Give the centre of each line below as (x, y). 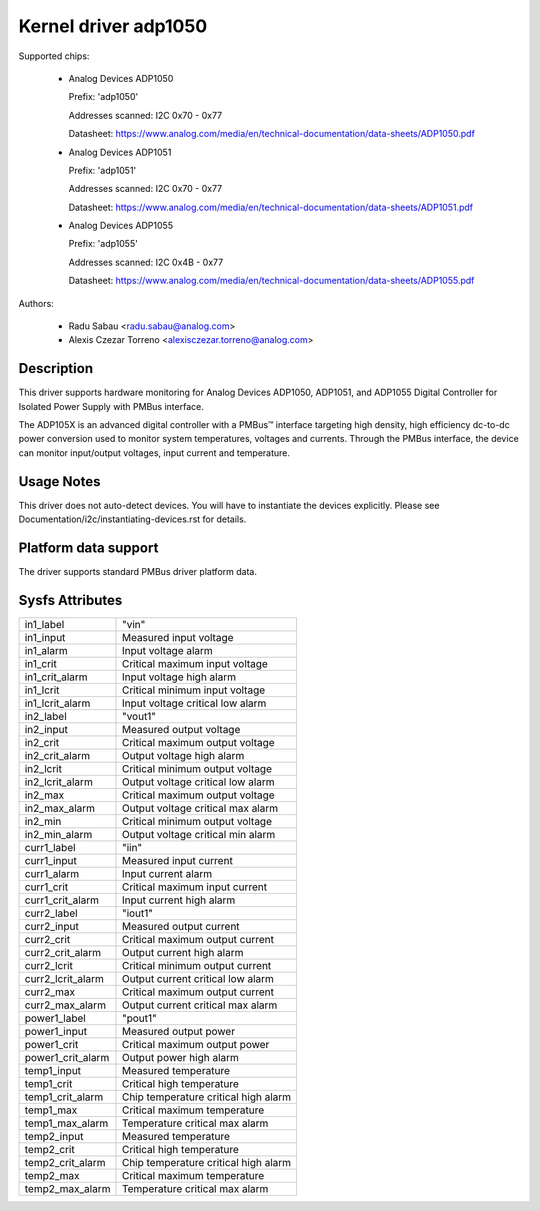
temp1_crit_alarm (64, 1097)
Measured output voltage (181, 729)
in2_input (46, 729)
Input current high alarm (178, 900)
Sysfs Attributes (70, 600)
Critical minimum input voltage (193, 690)
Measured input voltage (177, 637)
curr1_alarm (52, 873)
